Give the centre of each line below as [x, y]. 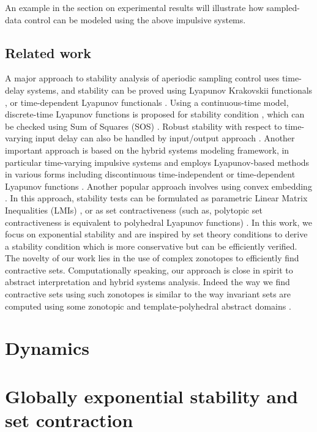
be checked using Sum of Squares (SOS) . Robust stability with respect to [144, 126]
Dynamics [47, 348]
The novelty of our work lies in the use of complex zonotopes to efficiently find [152, 258]
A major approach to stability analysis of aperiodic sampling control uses [142, 78]
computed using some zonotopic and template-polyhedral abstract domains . [148, 306]
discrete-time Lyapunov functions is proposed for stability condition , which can [155, 114]
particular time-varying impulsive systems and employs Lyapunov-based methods [157, 162]
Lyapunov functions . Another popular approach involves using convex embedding [158, 186]
